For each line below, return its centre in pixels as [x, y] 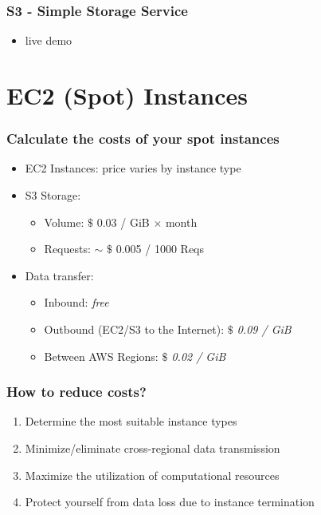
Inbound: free [76, 302]
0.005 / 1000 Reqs [160, 249]
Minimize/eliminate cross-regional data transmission [153, 448]
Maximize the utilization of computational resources [152, 475]
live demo [49, 40]
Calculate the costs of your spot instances [143, 139]
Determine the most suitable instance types [131, 421]
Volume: [64, 222]
